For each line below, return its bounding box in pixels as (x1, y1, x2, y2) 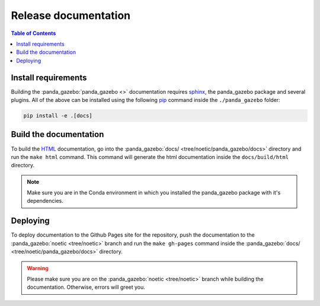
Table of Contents (11, 30, 56, 37)
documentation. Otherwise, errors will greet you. (27, 283, 145, 291)
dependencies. (27, 197, 63, 205)
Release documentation (11, 9, 130, 22)
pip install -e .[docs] (23, 113, 93, 119)
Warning (27, 264, 49, 272)
